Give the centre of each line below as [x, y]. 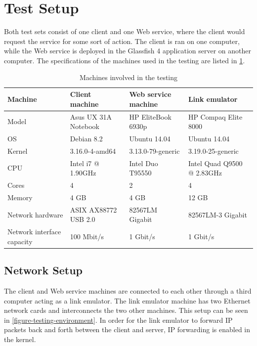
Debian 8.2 [86, 138]
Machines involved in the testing [128, 77]
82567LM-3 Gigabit [217, 214]
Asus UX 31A [91, 116]
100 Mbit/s [87, 237]
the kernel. [20, 339]
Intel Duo [144, 163]
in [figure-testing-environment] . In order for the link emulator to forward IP [118, 320]
